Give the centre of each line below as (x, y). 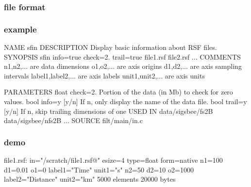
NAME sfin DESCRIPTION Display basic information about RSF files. (110, 47)
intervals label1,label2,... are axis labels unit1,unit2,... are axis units (104, 75)
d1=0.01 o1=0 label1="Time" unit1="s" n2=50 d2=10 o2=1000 (99, 169)
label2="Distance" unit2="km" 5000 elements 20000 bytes (90, 179)
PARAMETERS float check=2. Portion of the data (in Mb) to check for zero (118, 92)
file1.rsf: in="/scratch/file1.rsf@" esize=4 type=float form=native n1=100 (113, 160)
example (20, 29)
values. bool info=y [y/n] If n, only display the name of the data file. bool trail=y (125, 101)
